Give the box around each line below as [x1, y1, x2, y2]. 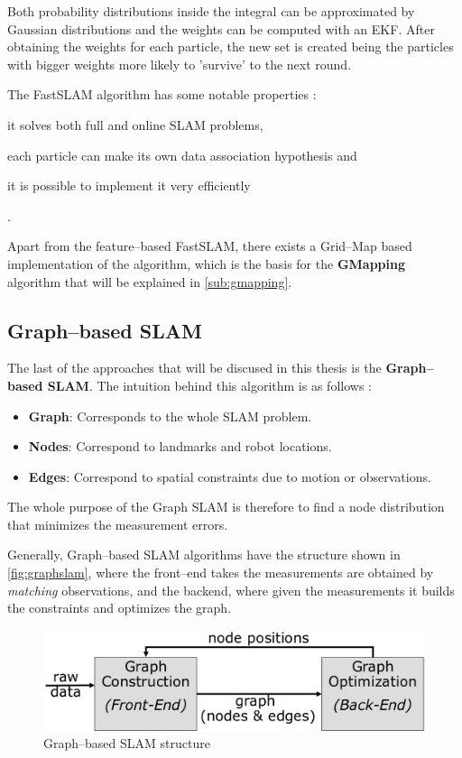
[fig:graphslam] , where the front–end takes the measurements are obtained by [7, 563, 434, 582]
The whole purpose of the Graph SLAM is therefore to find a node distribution [7, 497, 445, 516]
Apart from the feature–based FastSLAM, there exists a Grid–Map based [7, 236, 412, 255]
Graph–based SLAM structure [43, 734, 210, 753]
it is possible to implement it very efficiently [7, 176, 251, 195]
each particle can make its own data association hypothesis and [7, 145, 357, 164]
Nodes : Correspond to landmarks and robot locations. [28, 437, 332, 456]
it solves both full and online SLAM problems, [7, 115, 263, 134]
